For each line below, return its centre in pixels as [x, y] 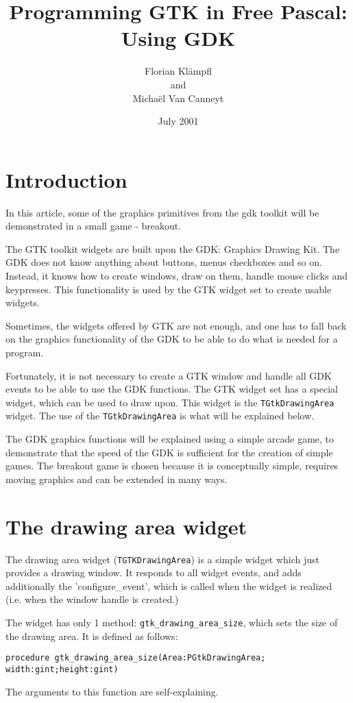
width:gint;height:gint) [62, 669]
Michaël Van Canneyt [178, 98]
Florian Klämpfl [178, 71]
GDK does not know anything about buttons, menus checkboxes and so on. [164, 262]
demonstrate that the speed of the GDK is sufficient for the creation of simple [169, 452]
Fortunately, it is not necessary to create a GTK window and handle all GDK [169, 375]
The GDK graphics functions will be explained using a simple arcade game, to [170, 439]
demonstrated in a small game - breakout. [94, 226]
